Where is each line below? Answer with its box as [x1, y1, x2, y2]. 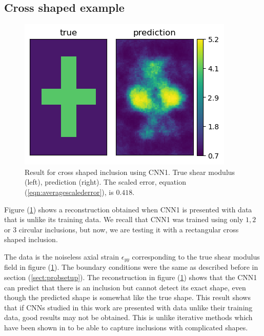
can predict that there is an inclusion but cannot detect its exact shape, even [4, 282, 246, 292]
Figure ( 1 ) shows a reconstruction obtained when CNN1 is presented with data [4, 204, 252, 214]
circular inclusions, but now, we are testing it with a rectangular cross [18, 224, 239, 234]
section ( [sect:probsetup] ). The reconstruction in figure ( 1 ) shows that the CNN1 [4, 272, 257, 282]
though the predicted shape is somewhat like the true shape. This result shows [4, 292, 251, 303]
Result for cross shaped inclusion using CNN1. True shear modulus [25, 166, 235, 177]
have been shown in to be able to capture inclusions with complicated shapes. [4, 322, 248, 332]
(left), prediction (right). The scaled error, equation [25, 176, 186, 187]
